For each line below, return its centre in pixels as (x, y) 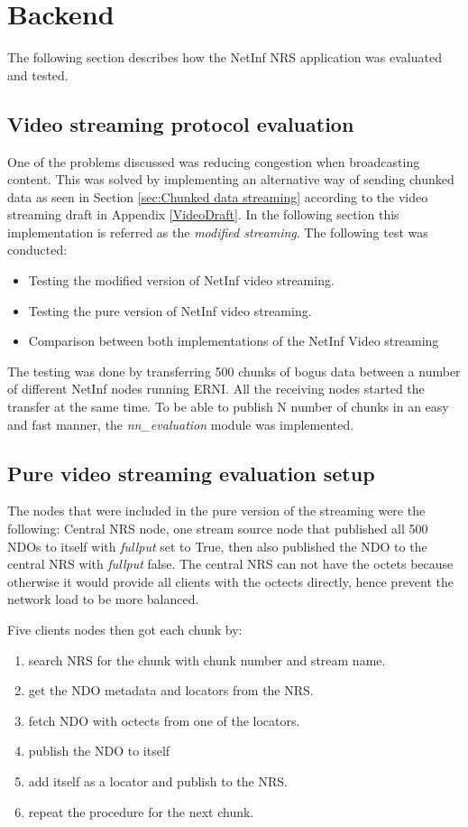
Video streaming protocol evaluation (181, 123)
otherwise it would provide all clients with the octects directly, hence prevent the (231, 581)
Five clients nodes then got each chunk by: (125, 629)
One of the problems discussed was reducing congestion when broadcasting (214, 161)
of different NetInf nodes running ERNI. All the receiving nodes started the (216, 389)
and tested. (38, 74)
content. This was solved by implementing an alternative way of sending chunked (231, 179)
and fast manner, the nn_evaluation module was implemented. (181, 424)
